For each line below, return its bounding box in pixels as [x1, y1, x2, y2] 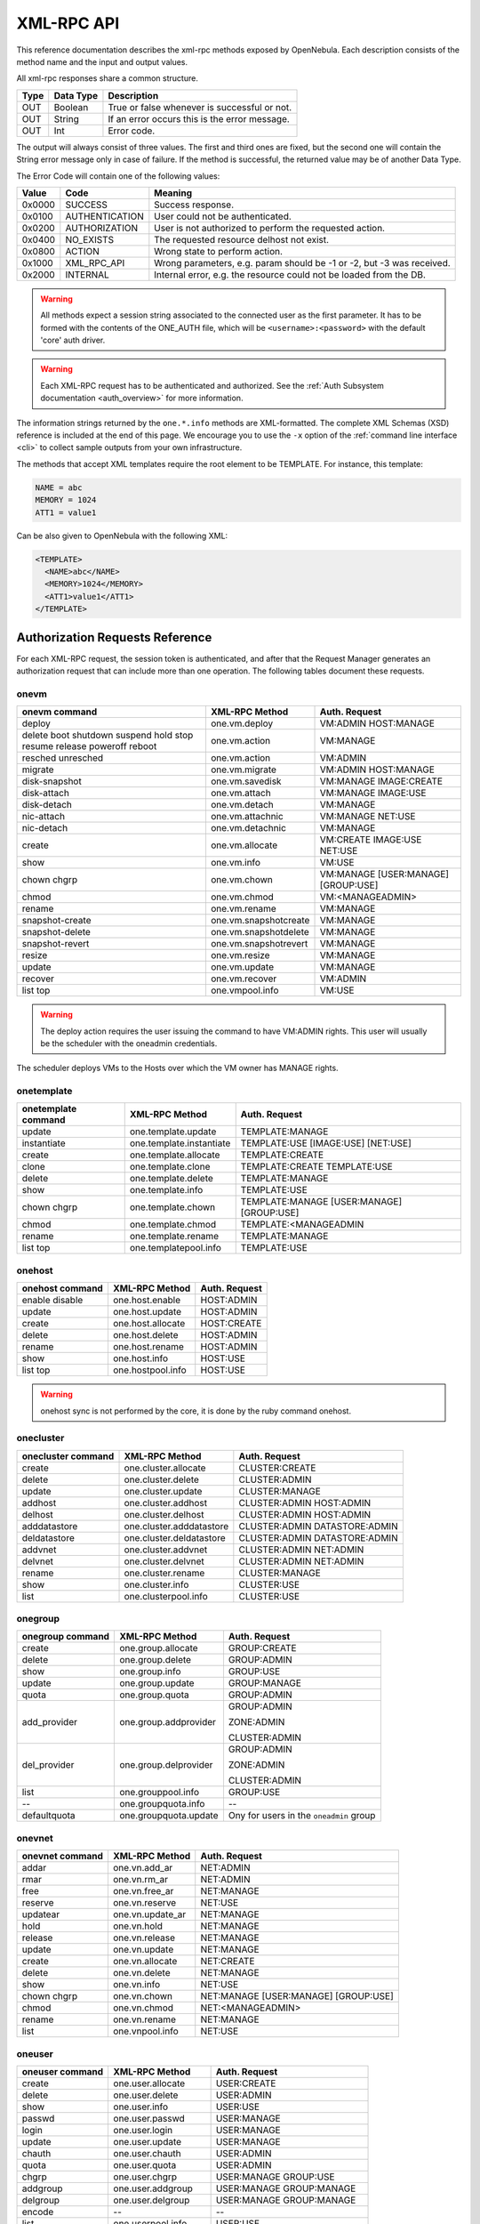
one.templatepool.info [129, 1242, 222, 1254]
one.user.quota [113, 2158, 177, 2171]
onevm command [21, 705, 98, 718]
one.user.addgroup [113, 2182, 193, 2195]
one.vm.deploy [210, 717, 274, 729]
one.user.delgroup [113, 2194, 190, 2206]
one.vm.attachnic [210, 810, 284, 823]
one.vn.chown [112, 1990, 173, 2002]
